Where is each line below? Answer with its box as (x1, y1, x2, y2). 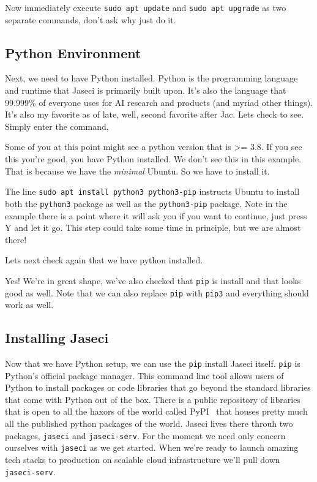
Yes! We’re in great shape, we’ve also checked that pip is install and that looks (5, 274, 301, 287)
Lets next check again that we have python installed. (5, 254, 203, 266)
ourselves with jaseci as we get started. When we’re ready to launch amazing (5, 441, 299, 454)
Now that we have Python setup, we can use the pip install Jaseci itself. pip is (5, 357, 300, 369)
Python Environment (5, 43, 141, 62)
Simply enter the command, (5, 119, 109, 132)
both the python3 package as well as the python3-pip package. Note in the (5, 197, 288, 209)
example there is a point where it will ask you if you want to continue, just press (5, 209, 307, 222)
